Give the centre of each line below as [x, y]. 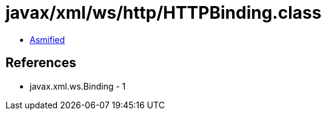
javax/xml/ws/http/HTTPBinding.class [164, 13]
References [41, 63]
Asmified [48, 39]
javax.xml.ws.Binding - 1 [78, 86]
